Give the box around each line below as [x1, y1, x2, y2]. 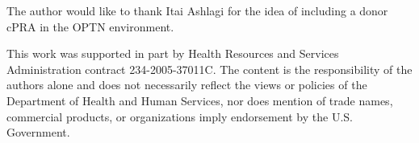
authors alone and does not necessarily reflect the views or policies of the [6, 76, 367, 93]
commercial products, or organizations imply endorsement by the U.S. [6, 108, 353, 125]
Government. [6, 124, 70, 141]
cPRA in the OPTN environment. [6, 18, 174, 35]
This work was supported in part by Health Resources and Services [6, 45, 339, 62]
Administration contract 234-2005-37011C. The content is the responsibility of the [6, 60, 413, 77]
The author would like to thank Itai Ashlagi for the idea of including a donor [6, 2, 388, 18]
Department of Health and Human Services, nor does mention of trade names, [6, 92, 393, 108]
